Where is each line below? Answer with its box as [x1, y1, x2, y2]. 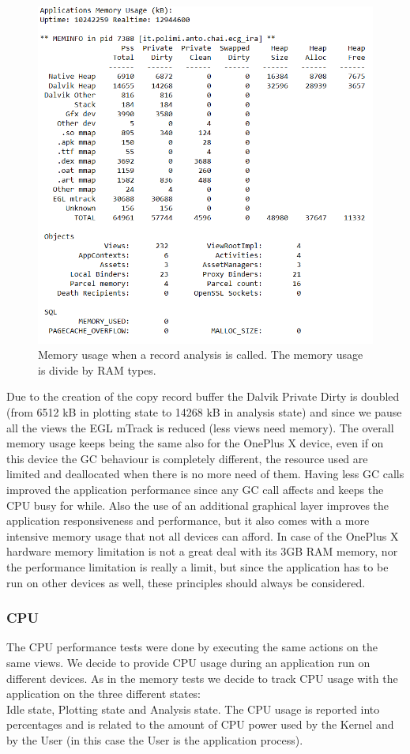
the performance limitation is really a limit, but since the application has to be [6, 559, 389, 575]
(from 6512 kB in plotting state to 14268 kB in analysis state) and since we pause [6, 404, 402, 420]
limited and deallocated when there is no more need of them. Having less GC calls [6, 466, 404, 482]
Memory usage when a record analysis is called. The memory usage [38, 346, 363, 363]
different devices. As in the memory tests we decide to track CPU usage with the [6, 669, 398, 686]
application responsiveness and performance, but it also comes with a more [6, 512, 370, 529]
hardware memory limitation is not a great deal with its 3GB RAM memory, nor [6, 543, 398, 560]
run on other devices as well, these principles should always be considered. [6, 574, 366, 590]
